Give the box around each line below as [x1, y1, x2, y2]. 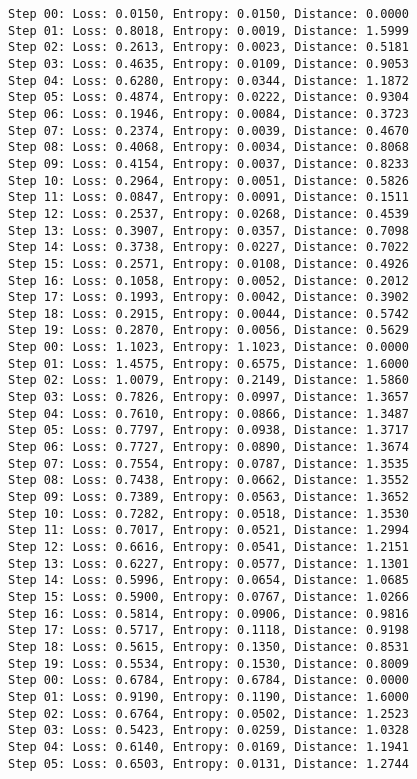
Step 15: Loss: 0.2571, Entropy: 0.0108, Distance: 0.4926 [8, 256, 409, 271]
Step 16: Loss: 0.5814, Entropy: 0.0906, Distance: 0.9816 [8, 606, 409, 621]
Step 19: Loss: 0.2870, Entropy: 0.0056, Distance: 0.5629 [8, 323, 409, 338]
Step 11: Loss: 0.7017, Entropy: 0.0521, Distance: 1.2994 [8, 523, 409, 538]
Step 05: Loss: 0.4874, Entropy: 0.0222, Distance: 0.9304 [8, 90, 409, 105]
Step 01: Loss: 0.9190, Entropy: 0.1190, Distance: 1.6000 [8, 689, 409, 704]
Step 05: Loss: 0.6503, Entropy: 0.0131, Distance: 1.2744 [8, 756, 409, 771]
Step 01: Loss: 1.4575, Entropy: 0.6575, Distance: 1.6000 [8, 356, 409, 371]
